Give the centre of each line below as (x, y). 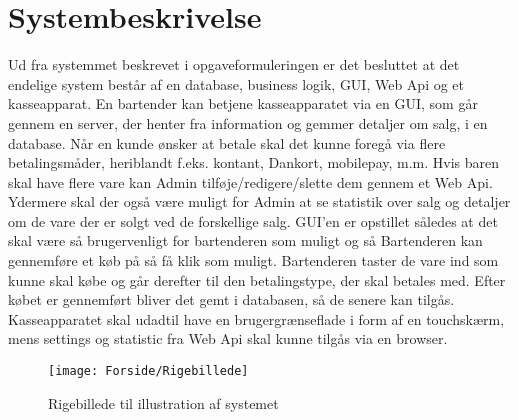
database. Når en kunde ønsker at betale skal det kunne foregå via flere (227, 142)
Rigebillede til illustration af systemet (163, 402)
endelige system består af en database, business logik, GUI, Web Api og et (236, 83)
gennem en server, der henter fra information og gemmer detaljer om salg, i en (248, 122)
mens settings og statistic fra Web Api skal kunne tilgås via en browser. (228, 338)
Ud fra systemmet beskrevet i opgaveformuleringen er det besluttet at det (234, 64)
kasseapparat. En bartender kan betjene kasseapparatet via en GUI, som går (243, 103)
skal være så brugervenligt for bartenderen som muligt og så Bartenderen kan (245, 240)
